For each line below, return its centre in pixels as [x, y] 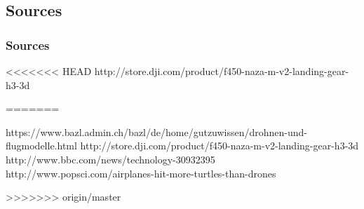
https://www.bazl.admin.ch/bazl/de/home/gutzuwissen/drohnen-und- [157, 132]
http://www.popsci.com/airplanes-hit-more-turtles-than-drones [141, 173]
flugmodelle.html [41, 146]
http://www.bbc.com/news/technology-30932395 [110, 159]
